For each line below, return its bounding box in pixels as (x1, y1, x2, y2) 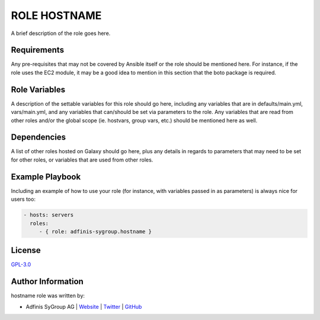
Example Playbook (11, 172, 81, 182)
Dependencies (11, 132, 66, 142)
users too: (11, 196, 36, 203)
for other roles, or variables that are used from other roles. (11, 156, 153, 163)
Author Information (11, 277, 84, 287)
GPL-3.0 (11, 261, 31, 268)
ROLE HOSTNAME (11, 9, 102, 22)
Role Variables (11, 84, 65, 94)
